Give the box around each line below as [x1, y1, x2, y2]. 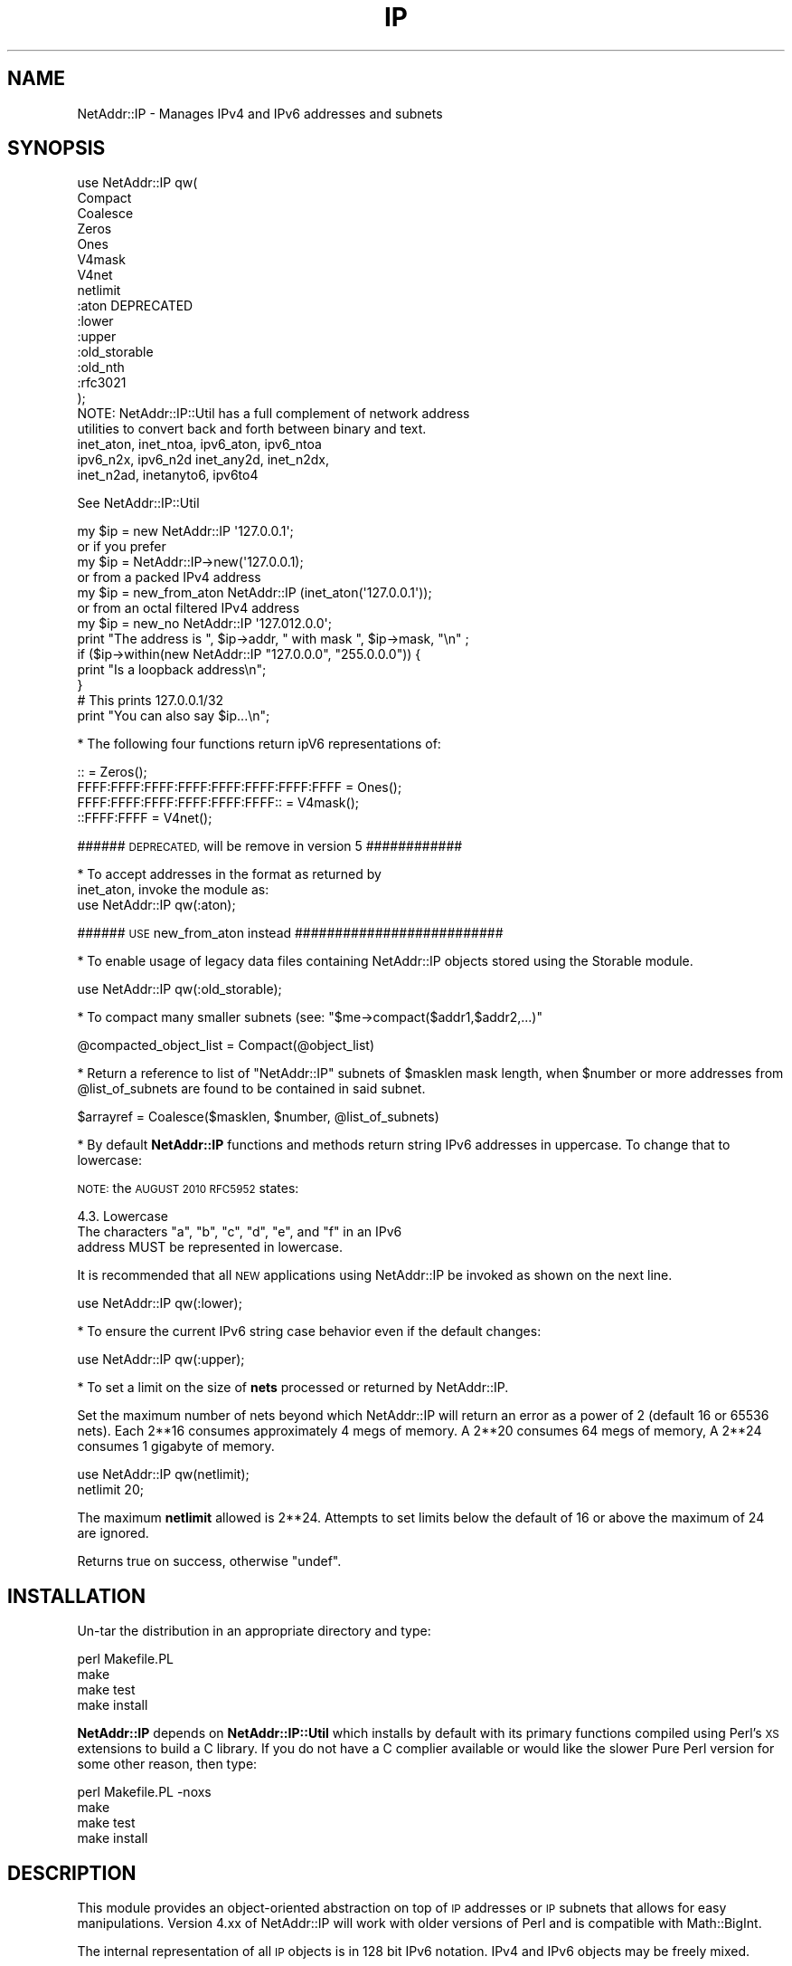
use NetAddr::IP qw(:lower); [77, 1295, 242, 1312]
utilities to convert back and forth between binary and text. [77, 421, 427, 437]
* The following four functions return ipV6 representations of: [77, 736, 441, 752]
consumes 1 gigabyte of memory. [77, 1438, 275, 1455]
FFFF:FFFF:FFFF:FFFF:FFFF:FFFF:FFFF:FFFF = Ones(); [77, 779, 402, 796]
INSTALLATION [7, 1584, 146, 1608]
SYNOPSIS [7, 137, 106, 160]
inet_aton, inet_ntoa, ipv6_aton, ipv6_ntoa [77, 436, 322, 453]
